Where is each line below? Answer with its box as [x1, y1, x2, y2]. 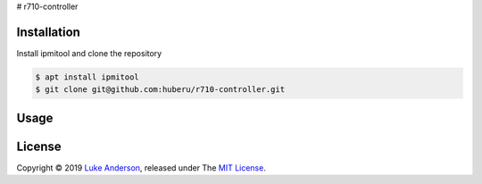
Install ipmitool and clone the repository [16, 47, 162, 58]
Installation [16, 24, 80, 39]
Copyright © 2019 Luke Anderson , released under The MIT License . [16, 162, 267, 173]
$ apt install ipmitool [35, 71, 140, 82]
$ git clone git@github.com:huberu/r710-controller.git [35, 85, 286, 95]
